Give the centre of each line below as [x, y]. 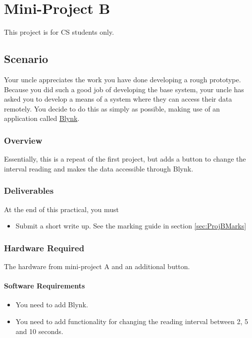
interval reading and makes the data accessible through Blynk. [99, 168]
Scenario [26, 59]
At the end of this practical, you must [61, 209]
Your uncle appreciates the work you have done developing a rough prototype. [123, 79]
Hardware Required [44, 248]
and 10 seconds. [39, 331]
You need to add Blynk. [52, 305]
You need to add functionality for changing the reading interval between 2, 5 [132, 321]
